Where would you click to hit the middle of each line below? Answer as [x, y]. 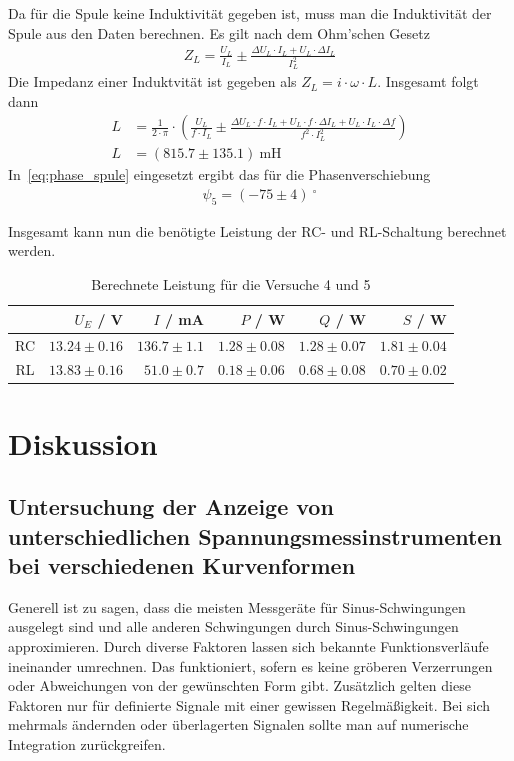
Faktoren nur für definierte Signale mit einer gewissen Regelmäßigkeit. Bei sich [249, 704]
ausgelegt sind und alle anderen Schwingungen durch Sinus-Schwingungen [233, 626]
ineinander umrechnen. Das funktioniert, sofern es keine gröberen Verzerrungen [250, 665]
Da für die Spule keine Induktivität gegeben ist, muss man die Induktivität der [250, 13]
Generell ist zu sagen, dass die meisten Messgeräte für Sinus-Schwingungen [237, 606]
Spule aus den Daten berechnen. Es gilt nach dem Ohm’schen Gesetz [219, 32]
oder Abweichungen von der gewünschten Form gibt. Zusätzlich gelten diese [239, 685]
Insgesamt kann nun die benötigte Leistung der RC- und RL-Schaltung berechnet [257, 230]
